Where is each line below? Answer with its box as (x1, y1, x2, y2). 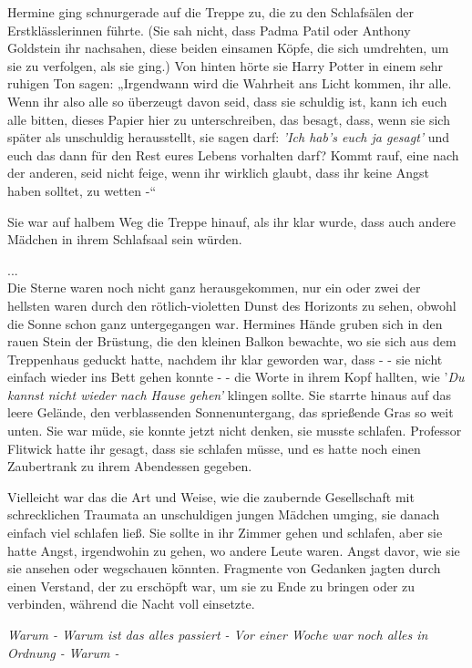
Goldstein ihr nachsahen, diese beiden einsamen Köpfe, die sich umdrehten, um (7, 38, 449, 57)
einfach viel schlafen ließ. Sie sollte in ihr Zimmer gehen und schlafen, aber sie (7, 523, 443, 542)
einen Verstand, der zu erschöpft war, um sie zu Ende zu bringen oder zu (7, 576, 416, 595)
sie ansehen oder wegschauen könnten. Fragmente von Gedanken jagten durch (7, 559, 441, 578)
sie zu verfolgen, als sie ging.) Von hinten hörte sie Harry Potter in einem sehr (7, 56, 443, 75)
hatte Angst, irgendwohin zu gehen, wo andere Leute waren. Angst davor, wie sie (7, 540, 460, 560)
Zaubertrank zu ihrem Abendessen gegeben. (7, 457, 252, 476)
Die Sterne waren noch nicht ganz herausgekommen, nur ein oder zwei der (7, 278, 421, 297)
